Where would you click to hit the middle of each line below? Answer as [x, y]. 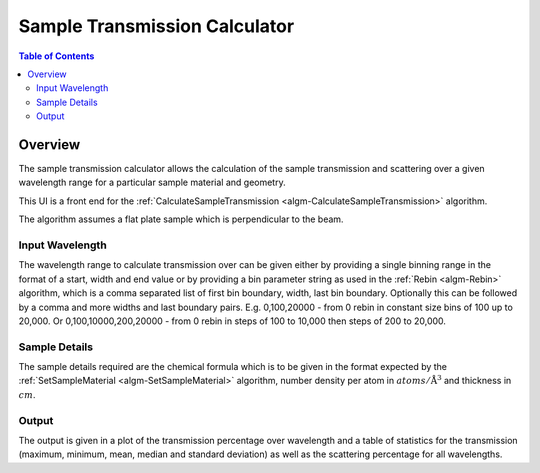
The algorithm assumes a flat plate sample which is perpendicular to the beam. [181, 219]
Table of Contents [56, 56]
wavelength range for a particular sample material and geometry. [152, 182]
